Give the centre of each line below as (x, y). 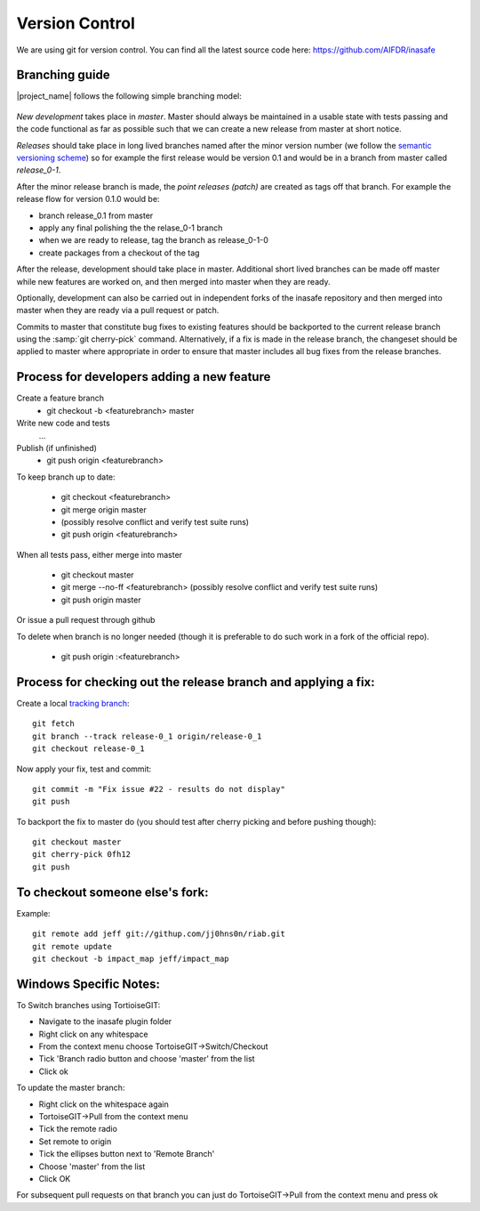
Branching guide (63, 75)
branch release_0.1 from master (96, 215)
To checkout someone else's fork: (112, 892)
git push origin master (101, 600)
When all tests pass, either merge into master (99, 554)
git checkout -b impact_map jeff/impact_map (131, 958)
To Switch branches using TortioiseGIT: (88, 1005)
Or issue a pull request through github (86, 620)
